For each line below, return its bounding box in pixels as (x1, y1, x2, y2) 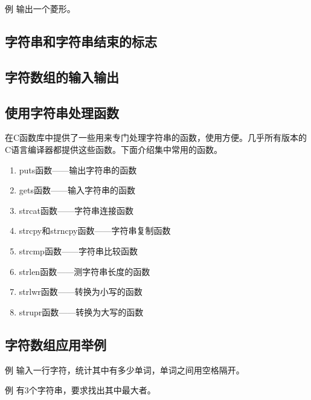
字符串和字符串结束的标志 (5, 31, 157, 50)
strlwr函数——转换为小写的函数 (19, 285, 143, 298)
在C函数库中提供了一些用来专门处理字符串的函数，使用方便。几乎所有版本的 (5, 131, 307, 144)
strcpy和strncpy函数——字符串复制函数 (19, 224, 171, 237)
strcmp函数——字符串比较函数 (19, 244, 138, 257)
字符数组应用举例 (5, 335, 106, 353)
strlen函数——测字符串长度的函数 (19, 265, 150, 277)
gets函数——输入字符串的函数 (19, 184, 135, 196)
